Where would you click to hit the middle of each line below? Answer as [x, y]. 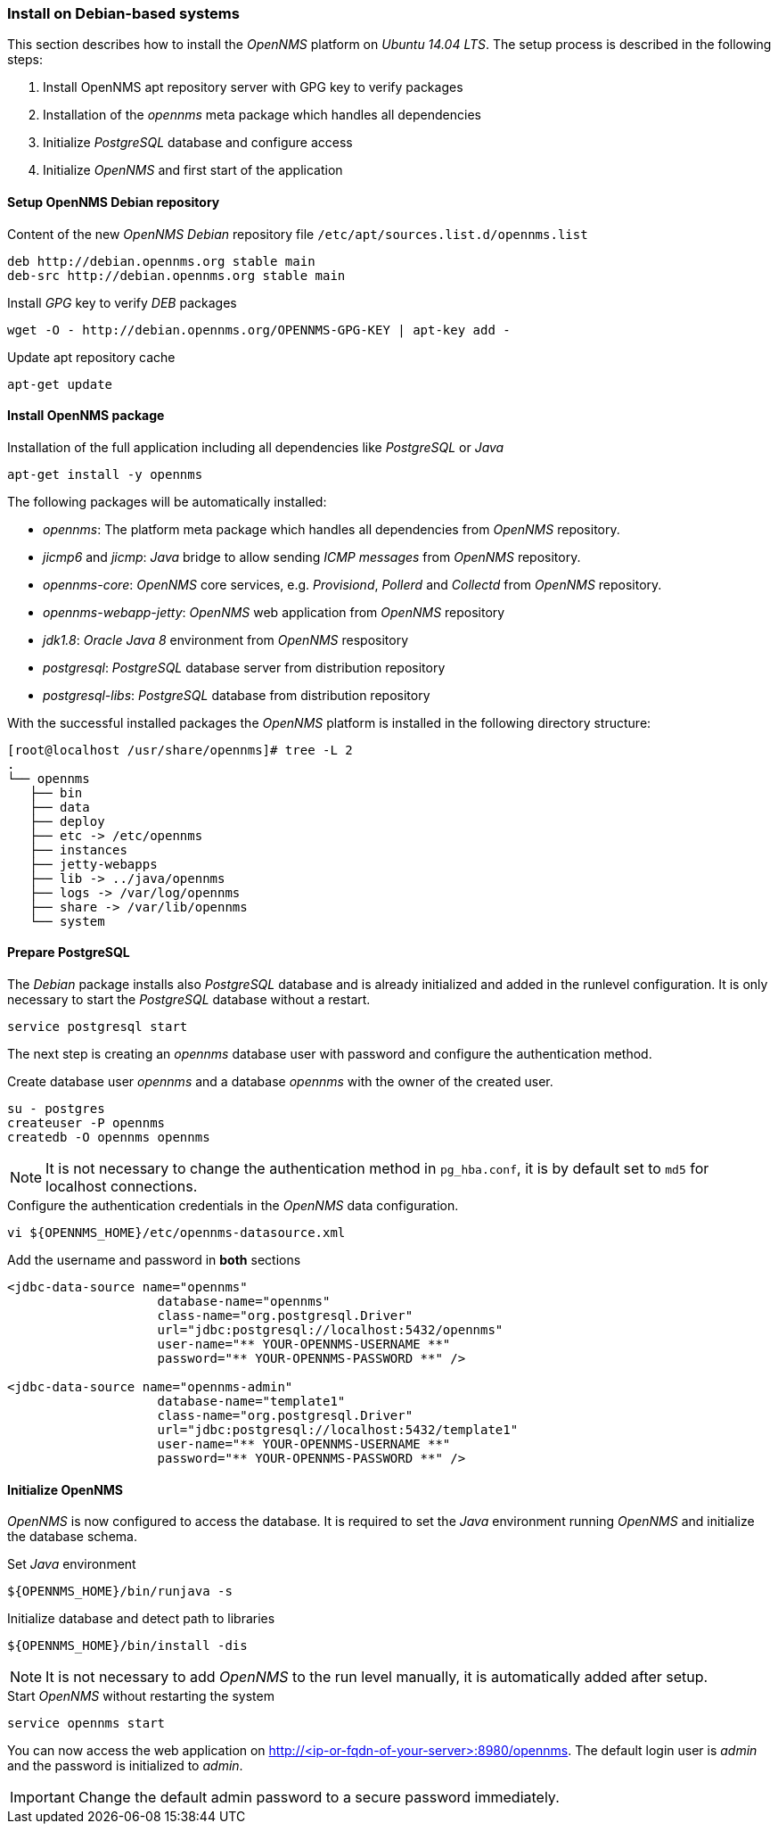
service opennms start [86, 1724]
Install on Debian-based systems [123, 13]
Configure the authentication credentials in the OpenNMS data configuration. [233, 1206]
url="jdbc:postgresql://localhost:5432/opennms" [330, 1330]
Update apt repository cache [91, 357]
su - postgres [56, 1109]
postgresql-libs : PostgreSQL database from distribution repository [237, 695]
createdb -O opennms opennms [109, 1138]
